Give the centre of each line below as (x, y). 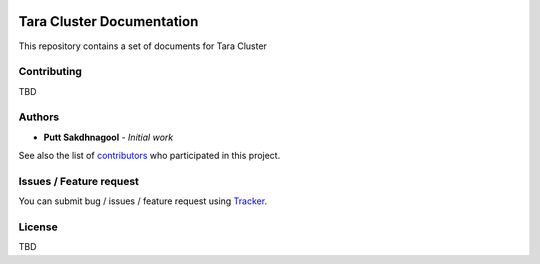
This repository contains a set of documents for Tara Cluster (142, 46)
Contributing (50, 72)
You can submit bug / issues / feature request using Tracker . (143, 201)
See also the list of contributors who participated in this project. (149, 156)
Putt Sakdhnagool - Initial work (108, 137)
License (38, 227)
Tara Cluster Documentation (108, 21)
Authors (39, 117)
